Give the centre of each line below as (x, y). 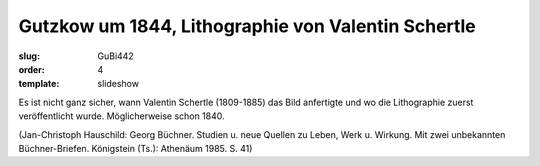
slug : (29, 56)
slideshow (118, 84)
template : (39, 84)
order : (31, 69)
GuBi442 (115, 56)
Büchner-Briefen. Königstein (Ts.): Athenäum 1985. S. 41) (135, 148)
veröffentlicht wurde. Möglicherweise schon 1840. (121, 116)
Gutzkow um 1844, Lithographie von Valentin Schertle (247, 26)
